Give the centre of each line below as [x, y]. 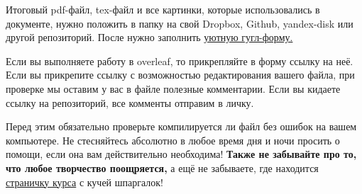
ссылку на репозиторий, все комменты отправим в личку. [130, 102]
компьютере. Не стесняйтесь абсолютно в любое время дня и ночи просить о [173, 140]
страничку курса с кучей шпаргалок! [85, 182]
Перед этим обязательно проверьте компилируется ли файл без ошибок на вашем [181, 126]
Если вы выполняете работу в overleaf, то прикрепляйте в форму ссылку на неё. [180, 61]
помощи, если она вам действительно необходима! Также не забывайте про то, [181, 154]
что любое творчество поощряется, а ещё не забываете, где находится [162, 167]
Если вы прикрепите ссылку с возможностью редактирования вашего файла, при [180, 75]
